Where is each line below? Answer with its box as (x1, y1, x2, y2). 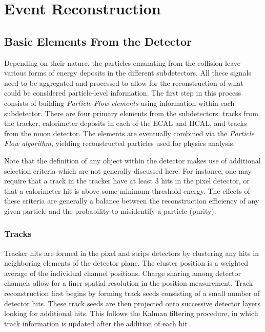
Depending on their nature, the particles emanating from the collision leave (4, 57, 240, 68)
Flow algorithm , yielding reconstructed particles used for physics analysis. (4, 138, 235, 149)
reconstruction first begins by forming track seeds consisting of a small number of (4, 288, 260, 299)
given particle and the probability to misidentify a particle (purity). (4, 205, 216, 216)
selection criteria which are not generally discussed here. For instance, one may (4, 165, 252, 176)
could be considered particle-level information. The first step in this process (4, 87, 241, 98)
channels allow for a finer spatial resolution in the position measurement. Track (4, 278, 253, 288)
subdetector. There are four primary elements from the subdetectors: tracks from (4, 107, 258, 118)
